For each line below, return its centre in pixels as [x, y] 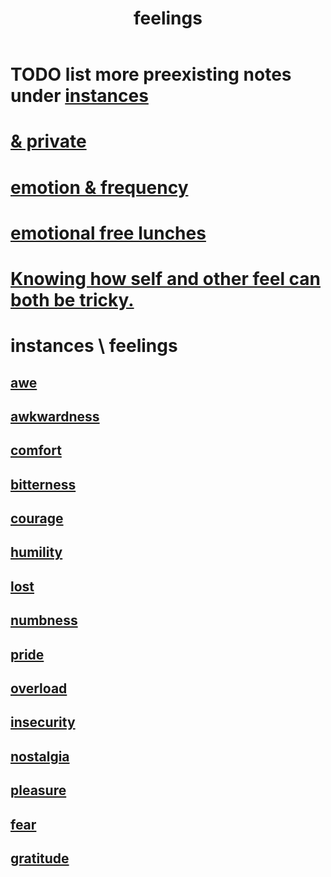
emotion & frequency [99, 187]
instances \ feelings [94, 346]
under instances [79, 96]
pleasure [38, 790]
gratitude [40, 858]
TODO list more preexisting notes [151, 74]
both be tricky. [72, 299]
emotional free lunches [108, 233]
